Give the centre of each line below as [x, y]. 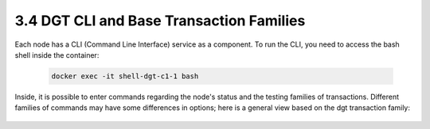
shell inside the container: [57, 55]
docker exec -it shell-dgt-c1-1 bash [125, 76]
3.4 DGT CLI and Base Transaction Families [160, 21]
